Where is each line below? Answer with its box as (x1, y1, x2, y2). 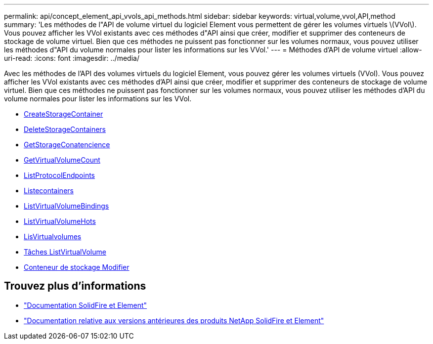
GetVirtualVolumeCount (24, 156, 100, 164)
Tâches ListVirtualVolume (24, 248, 106, 256)
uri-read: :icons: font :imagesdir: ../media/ (4, 54, 139, 62)
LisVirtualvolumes (24, 232, 82, 241)
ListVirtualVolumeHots (24, 217, 96, 225)
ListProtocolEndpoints (24, 171, 95, 179)
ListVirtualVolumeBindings (24, 202, 109, 210)
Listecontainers (24, 186, 74, 195)
